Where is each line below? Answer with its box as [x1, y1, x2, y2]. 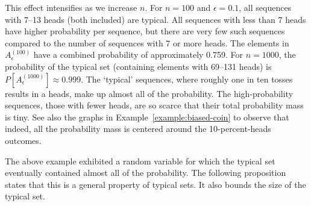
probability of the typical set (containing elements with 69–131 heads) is [5, 60, 272, 72]
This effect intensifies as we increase [5, 1, 137, 13]
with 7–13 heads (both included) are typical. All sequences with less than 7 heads [5, 13, 306, 25]
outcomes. [5, 134, 42, 146]
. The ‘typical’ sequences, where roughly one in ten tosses [81, 72, 293, 85]
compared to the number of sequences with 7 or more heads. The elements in [5, 36, 289, 49]
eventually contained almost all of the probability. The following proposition [5, 166, 286, 179]
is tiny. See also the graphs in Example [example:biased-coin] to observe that [5, 110, 289, 123]
